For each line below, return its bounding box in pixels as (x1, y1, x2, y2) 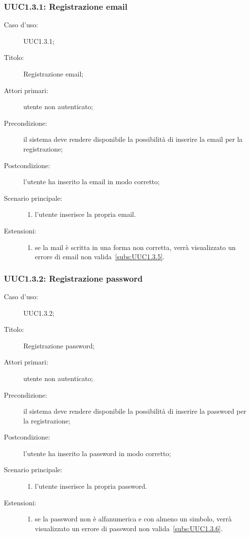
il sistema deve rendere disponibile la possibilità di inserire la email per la (23, 134, 243, 144)
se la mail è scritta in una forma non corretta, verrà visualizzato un (35, 242, 236, 252)
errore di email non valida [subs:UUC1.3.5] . (35, 251, 165, 262)
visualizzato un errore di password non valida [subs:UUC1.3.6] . (35, 523, 223, 533)
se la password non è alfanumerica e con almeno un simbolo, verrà (35, 514, 232, 524)
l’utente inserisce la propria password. (35, 481, 147, 491)
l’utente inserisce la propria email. (35, 209, 136, 219)
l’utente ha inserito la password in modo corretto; (23, 448, 171, 458)
